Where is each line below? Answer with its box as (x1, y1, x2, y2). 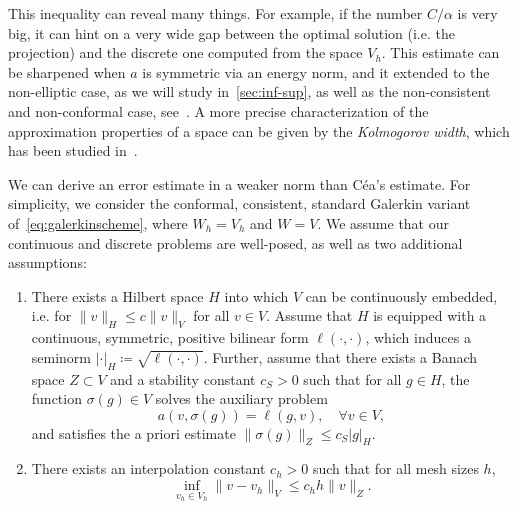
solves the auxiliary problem (155, 388, 328, 409)
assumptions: (8, 252, 87, 273)
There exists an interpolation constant (31, 458, 266, 479)
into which (224, 285, 289, 306)
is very (457, 3, 498, 23)
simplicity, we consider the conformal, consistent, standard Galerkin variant (8, 193, 471, 214)
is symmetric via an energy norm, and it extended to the (142, 61, 490, 82)
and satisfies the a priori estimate (31, 422, 236, 443)
